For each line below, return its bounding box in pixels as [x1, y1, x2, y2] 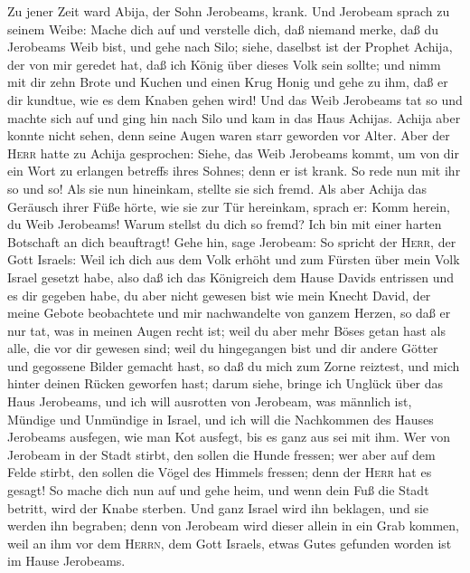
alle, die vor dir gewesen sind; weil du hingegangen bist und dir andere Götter [7, 339, 438, 358]
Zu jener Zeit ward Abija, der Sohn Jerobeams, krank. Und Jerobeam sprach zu [7, 2, 450, 20]
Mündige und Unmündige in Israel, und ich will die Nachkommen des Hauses [7, 409, 434, 428]
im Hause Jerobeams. [7, 551, 126, 570]
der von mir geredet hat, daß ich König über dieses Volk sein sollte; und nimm [7, 54, 441, 73]
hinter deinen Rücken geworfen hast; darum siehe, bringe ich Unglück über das [7, 374, 444, 393]
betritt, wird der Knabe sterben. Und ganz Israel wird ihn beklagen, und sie [7, 498, 429, 517]
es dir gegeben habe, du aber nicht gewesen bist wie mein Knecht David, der [7, 285, 431, 304]
